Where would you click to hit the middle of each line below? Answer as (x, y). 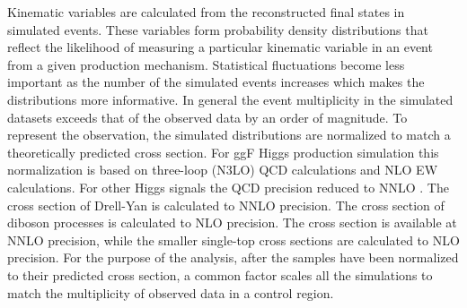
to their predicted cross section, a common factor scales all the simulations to (220, 274)
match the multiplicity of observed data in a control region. (171, 292)
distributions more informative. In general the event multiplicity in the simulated (230, 99)
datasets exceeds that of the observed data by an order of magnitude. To (207, 117)
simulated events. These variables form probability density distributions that (218, 29)
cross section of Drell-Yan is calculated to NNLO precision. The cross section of (226, 205)
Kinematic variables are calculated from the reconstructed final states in (206, 12)
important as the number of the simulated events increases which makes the (216, 82)
